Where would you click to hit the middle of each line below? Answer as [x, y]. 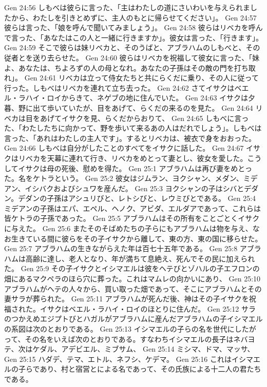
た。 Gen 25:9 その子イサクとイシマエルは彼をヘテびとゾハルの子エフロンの [132, 268]
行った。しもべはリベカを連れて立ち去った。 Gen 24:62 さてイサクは [119, 87]
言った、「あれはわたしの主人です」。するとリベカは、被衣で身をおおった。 [130, 138]
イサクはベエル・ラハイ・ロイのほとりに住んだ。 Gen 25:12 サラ [148, 308]
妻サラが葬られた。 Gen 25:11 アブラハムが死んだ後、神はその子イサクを [127, 299]
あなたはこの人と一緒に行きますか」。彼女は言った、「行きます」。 [153, 37]
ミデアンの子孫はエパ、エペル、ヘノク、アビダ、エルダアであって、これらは [132, 208]
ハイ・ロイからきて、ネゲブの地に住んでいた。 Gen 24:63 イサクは [137, 98]
